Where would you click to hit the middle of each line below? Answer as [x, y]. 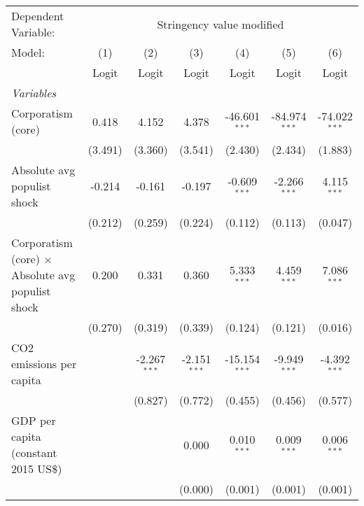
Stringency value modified [220, 24]
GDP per [34, 420]
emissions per [44, 364]
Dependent [38, 16]
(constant [34, 452]
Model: [28, 52]
